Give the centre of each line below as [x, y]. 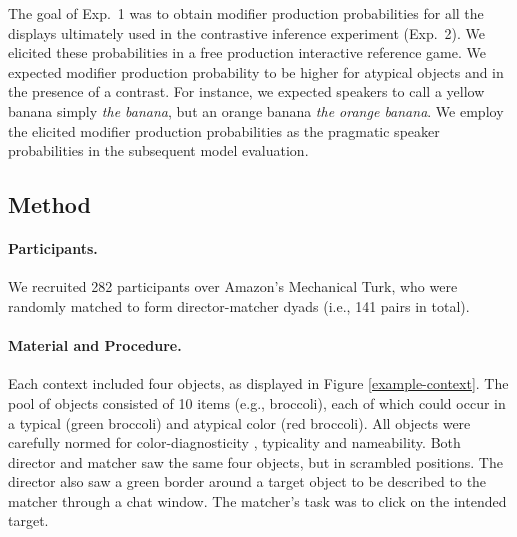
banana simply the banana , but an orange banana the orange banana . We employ [256, 110]
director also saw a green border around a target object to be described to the [247, 481]
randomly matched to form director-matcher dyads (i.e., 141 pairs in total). [239, 305]
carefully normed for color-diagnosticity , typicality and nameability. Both [234, 442]
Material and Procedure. [95, 345]
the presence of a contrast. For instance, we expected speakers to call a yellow [246, 91]
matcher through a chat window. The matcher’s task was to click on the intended [257, 500]
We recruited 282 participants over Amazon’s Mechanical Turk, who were [233, 286]
